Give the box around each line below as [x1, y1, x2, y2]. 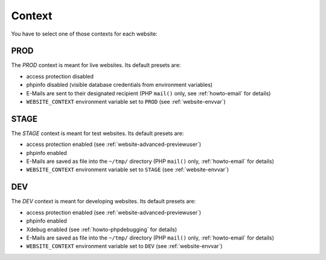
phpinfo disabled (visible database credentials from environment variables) [26, 81, 213, 89]
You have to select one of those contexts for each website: [11, 30, 158, 37]
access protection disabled [26, 72, 94, 80]
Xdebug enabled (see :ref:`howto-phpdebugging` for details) [26, 226, 177, 233]
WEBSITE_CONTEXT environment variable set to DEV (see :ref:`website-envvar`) [26, 243, 223, 250]
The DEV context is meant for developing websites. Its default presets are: [11, 198, 196, 205]
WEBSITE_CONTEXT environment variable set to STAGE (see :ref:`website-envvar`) [26, 166, 229, 173]
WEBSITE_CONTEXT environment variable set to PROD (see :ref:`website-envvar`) [26, 98, 226, 106]
